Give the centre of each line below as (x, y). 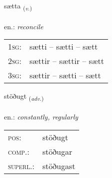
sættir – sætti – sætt (65, 75)
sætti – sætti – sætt (64, 47)
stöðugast (59, 166)
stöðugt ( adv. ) (24, 97)
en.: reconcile (24, 26)
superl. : (21, 166)
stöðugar (57, 151)
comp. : (19, 151)
